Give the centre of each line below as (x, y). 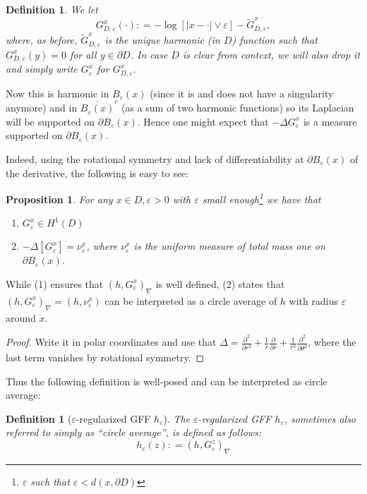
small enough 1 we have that (261, 198)
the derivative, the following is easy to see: (97, 173)
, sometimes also (320, 418)
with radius (313, 300)
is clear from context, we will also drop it (271, 54)
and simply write (42, 69)
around (21, 317)
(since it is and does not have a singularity (242, 93)
